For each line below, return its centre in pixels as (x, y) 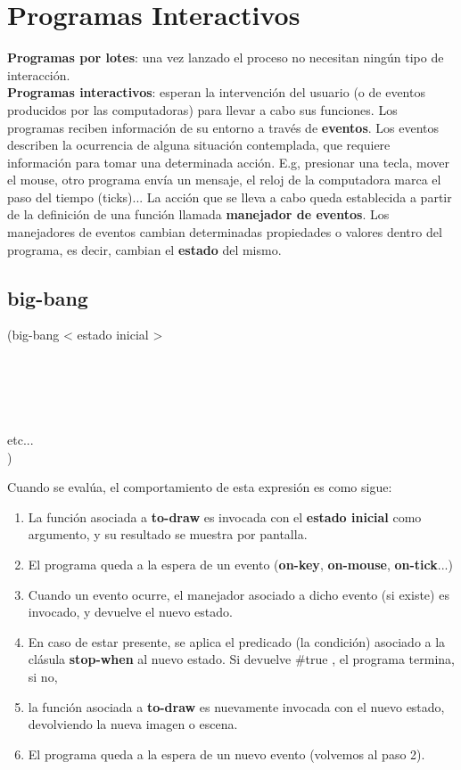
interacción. (39, 74)
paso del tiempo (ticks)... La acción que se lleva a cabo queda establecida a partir (230, 197)
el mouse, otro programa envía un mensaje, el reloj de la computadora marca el (224, 180)
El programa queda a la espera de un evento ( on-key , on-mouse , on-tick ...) (240, 564)
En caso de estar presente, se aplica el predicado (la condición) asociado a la (237, 641)
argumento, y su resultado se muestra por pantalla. (168, 534)
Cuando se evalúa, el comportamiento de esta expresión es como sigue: (200, 487)
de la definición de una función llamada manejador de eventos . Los (198, 214)
